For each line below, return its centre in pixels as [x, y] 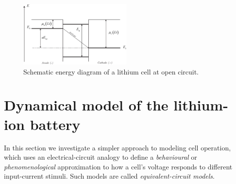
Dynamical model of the [86, 105]
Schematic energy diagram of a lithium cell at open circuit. [111, 71]
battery [55, 124]
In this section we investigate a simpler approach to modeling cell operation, [118, 147]
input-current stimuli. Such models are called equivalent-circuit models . [109, 176]
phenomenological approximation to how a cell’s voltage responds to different [118, 166]
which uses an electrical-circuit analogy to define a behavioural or [101, 157]
